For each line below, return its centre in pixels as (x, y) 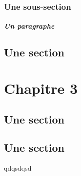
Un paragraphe (29, 26)
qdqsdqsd (18, 168)
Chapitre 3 (41, 88)
